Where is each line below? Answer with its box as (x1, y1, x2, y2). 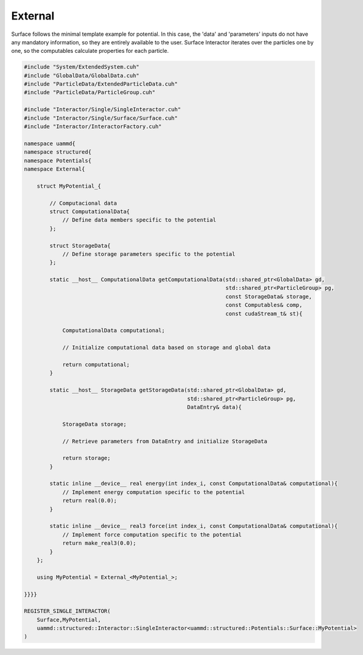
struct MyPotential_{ (36, 182, 101, 190)
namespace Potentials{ (24, 157, 92, 164)
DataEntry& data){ (187, 403, 242, 410)
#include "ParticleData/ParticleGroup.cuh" (24, 89, 156, 96)
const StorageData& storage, (225, 293, 313, 300)
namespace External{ (24, 166, 85, 173)
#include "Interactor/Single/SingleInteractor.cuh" (24, 106, 181, 113)
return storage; (62, 454, 111, 462)
